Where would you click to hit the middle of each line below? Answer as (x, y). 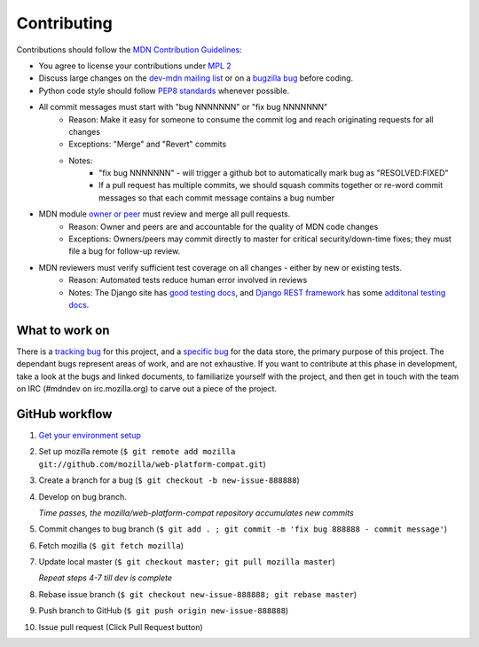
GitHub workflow (64, 414)
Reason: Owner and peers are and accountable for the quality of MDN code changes (224, 226)
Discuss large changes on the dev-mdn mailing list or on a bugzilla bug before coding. (196, 78)
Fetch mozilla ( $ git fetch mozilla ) (111, 545)
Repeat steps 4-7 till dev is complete (106, 578)
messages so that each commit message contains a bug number (217, 197)
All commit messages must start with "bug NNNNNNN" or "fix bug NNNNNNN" (183, 107)
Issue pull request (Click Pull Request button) (121, 627)
